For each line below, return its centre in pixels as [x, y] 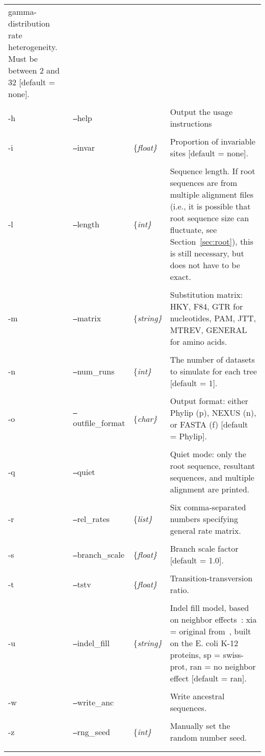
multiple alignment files [212, 194]
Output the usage [201, 112]
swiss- [233, 655]
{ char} [145, 418]
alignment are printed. [210, 489]
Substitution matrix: [206, 294]
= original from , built [210, 631]
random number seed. [208, 737]
